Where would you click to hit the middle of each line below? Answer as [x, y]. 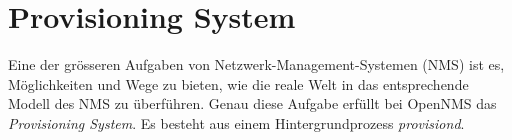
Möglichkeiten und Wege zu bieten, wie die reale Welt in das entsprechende [238, 83]
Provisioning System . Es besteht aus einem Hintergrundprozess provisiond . [236, 122]
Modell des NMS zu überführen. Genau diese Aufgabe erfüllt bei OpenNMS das [252, 103]
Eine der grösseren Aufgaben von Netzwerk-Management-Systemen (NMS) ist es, [256, 64]
